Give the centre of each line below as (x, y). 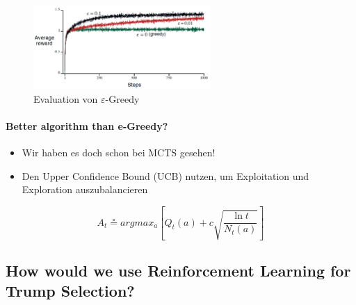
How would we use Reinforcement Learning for (178, 270)
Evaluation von (66, 98)
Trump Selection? (70, 291)
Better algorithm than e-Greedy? (87, 125)
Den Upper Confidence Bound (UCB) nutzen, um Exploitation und (165, 175)
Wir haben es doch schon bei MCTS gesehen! (119, 152)
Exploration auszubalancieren (85, 189)
